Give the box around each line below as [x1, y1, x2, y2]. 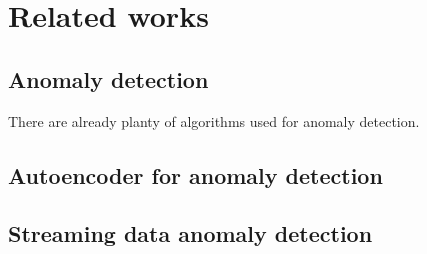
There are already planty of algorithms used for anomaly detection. [8, 110, 420, 131]
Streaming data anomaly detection [8, 218, 373, 249]
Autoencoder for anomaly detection [8, 159, 383, 190]
